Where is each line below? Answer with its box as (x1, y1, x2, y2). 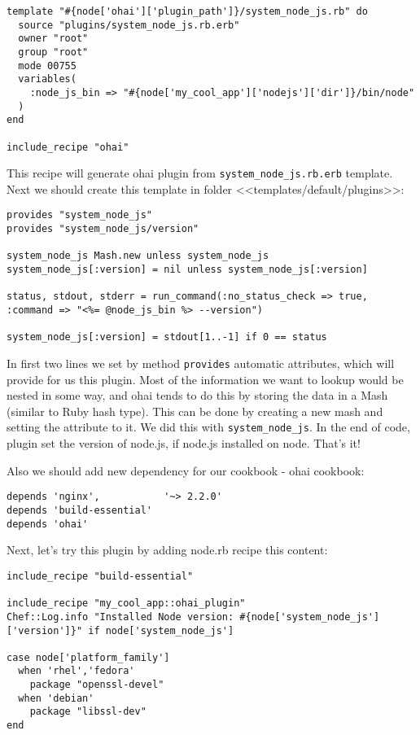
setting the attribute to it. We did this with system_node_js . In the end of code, (7, 418, 410, 435)
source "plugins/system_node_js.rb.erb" (18, 19, 240, 31)
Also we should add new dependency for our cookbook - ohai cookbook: (7, 462, 365, 479)
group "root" (18, 46, 89, 58)
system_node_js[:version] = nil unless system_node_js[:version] (7, 264, 368, 276)
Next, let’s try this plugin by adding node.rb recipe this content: (7, 541, 328, 558)
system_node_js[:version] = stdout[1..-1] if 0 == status (7, 331, 327, 343)
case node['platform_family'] (7, 651, 170, 663)
